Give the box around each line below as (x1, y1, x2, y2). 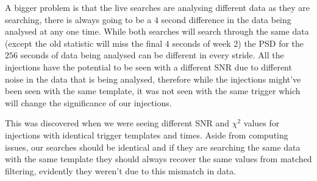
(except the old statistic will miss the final (5, 36, 163, 49)
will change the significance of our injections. (5, 96, 172, 109)
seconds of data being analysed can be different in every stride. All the (20, 49, 284, 61)
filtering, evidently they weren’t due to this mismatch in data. (5, 164, 237, 177)
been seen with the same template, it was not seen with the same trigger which (5, 84, 301, 97)
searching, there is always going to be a (5, 13, 152, 26)
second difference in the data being (161, 13, 291, 26)
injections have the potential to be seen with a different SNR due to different (5, 60, 292, 73)
